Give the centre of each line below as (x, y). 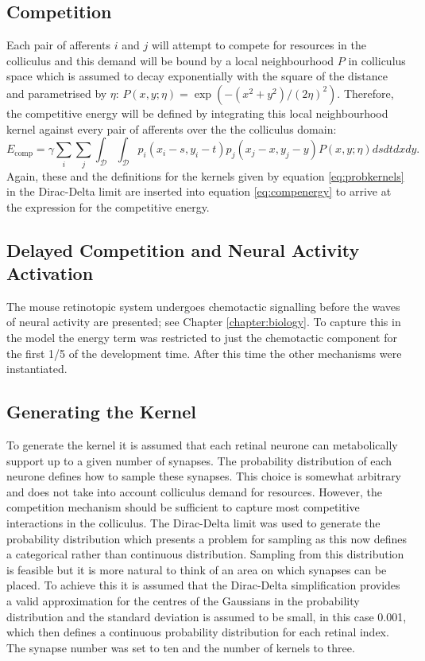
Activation (50, 273)
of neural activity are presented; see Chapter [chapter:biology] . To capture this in (204, 322)
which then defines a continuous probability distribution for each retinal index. (198, 632)
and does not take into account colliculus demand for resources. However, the (194, 491)
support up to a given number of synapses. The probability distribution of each (199, 460)
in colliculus (377, 60)
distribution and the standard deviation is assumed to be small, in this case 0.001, (207, 616)
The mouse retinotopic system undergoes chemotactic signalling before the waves (203, 306)
